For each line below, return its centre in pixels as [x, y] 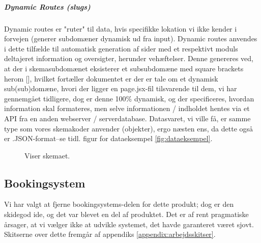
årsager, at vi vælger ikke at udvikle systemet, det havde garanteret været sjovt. [129, 224]
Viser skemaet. [47, 155]
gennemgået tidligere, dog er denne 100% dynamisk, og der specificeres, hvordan [129, 98]
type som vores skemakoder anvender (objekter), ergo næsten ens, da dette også [129, 128]
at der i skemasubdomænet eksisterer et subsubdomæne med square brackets [124, 68]
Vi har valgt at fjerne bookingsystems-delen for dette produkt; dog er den [119, 204]
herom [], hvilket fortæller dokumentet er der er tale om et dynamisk [111, 78]
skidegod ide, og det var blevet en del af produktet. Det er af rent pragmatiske [126, 214]
